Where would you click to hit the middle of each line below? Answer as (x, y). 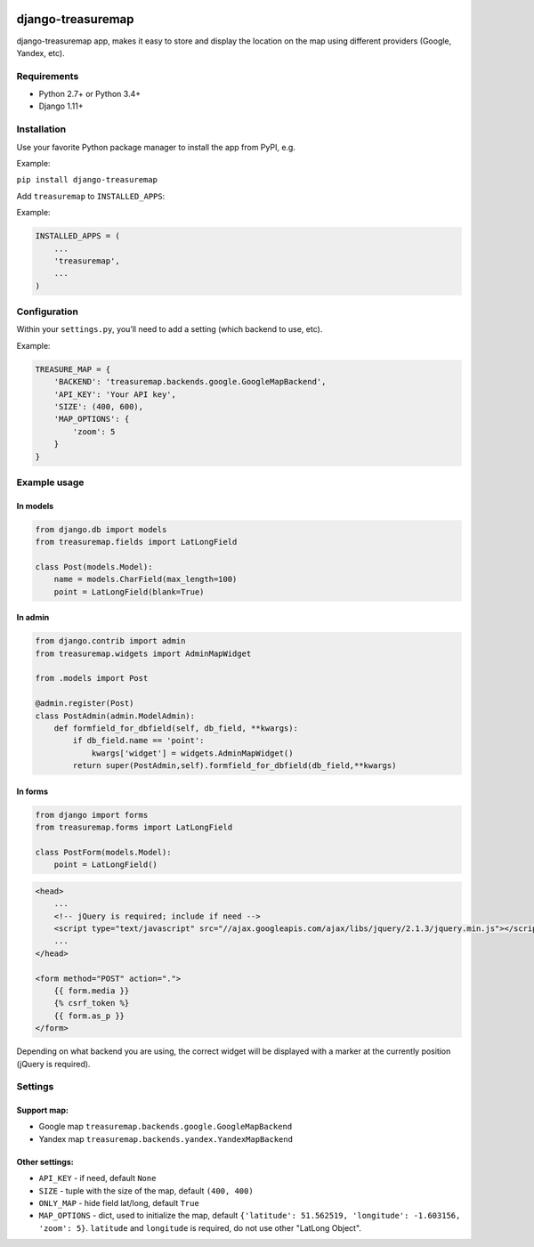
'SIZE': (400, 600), (99, 406)
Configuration (48, 312)
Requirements (48, 76)
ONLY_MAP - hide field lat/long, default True (119, 1203)
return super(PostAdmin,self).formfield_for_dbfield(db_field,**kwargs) (235, 766)
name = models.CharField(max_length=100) (146, 579)
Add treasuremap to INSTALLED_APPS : (91, 196)
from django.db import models (101, 529)
